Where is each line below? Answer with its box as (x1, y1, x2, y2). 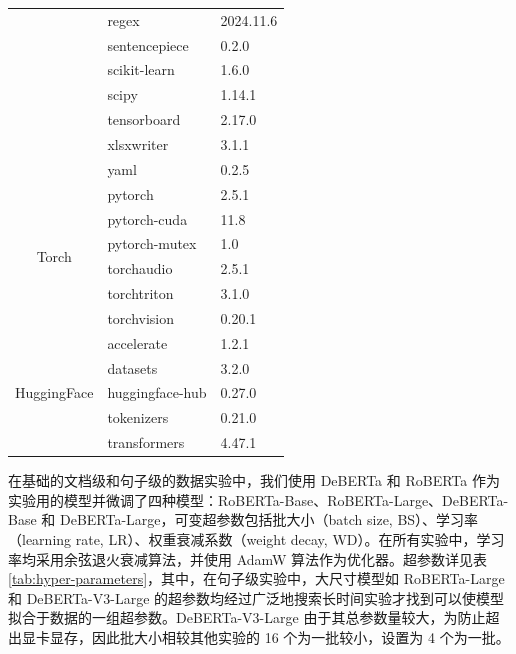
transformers (107, 432, 185, 453)
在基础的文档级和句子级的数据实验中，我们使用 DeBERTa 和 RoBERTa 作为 (8, 470, 500, 491)
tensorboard (107, 109, 181, 130)
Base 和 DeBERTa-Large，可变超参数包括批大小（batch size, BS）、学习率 (8, 509, 479, 530)
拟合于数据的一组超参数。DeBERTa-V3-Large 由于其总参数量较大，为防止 (8, 607, 486, 628)
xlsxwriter (107, 133, 169, 154)
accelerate (107, 332, 168, 353)
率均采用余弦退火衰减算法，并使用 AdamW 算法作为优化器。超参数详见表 (8, 548, 488, 569)
